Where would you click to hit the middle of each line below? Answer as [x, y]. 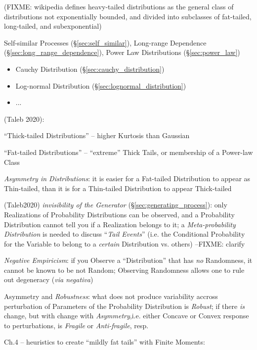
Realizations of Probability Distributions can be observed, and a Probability [119, 214]
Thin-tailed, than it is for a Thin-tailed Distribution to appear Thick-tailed [118, 188]
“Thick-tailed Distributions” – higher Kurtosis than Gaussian [97, 135]
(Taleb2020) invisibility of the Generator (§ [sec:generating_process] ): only [116, 205]
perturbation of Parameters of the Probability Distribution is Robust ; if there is [124, 306]
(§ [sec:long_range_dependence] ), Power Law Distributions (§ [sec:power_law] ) [122, 52]
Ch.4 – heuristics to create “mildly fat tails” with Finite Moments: [105, 342]
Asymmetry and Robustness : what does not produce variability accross [111, 296]
